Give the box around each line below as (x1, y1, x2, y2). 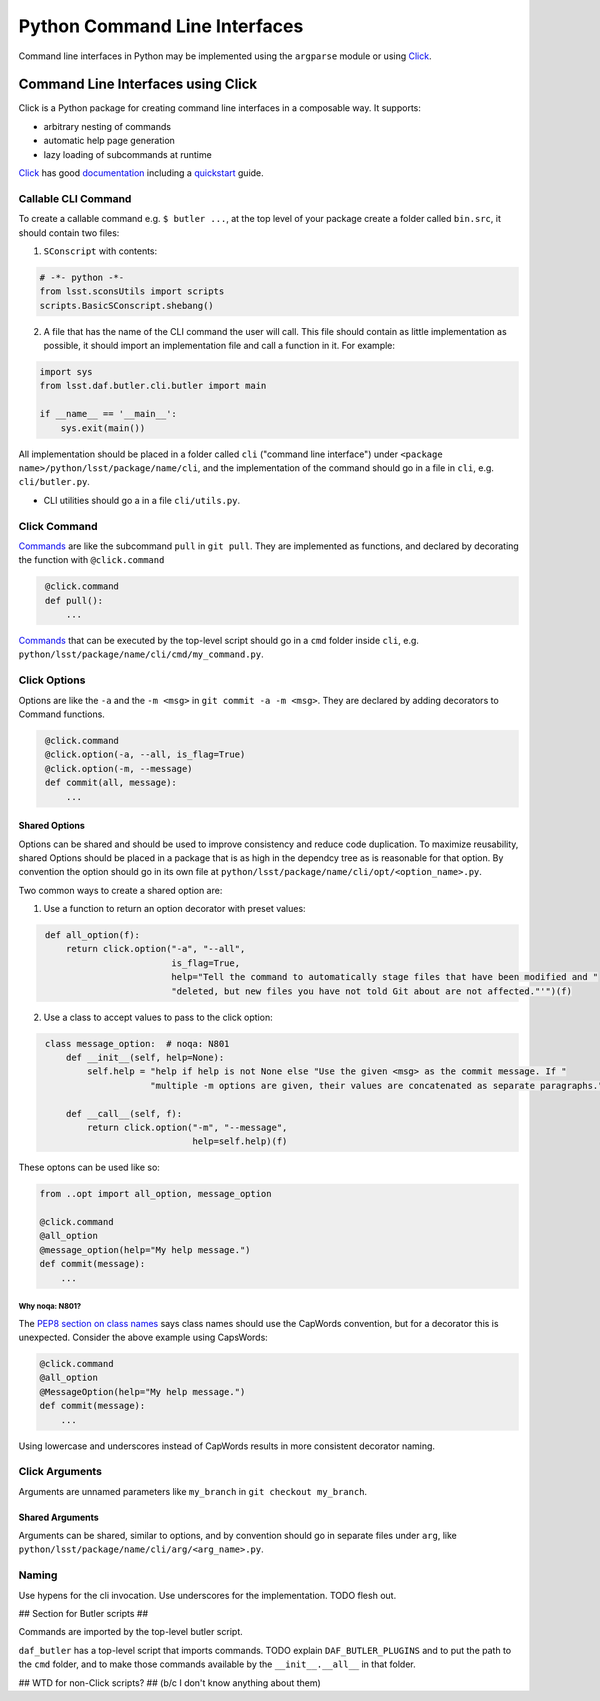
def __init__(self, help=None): (65, 1051, 225, 1063)
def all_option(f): (45, 930, 140, 941)
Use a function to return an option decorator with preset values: (43, 903, 306, 915)
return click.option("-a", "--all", (65, 943, 246, 955)
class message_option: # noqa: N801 (45, 1038, 230, 1049)
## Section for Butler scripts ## (18, 1607, 149, 1619)
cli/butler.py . (18, 476, 90, 488)
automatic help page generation (43, 135, 175, 147)
